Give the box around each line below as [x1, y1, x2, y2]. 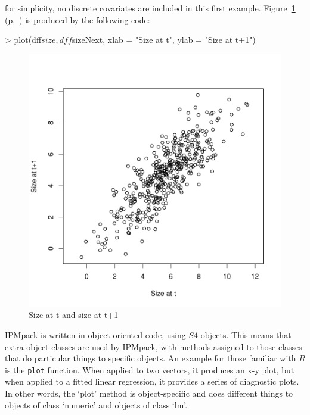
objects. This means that [200, 328, 292, 341]
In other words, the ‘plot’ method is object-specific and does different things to [5, 387, 293, 399]
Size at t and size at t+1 [29, 308, 119, 321]
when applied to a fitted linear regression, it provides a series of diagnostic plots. [5, 375, 299, 388]
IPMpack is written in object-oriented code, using [5, 328, 186, 341]
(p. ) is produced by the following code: [5, 13, 150, 26]
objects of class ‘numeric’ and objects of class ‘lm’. [5, 398, 188, 411]
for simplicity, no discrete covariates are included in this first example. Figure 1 [5, 2, 296, 14]
